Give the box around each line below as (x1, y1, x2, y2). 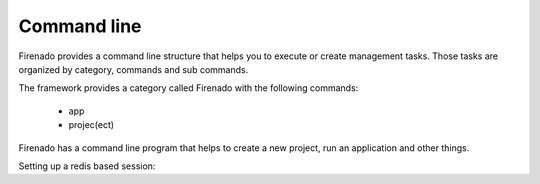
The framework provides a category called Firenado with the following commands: (18, 82, 359, 94)
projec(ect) (68, 119, 115, 131)
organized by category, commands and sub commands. (18, 63, 249, 75)
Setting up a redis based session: (18, 160, 156, 172)
